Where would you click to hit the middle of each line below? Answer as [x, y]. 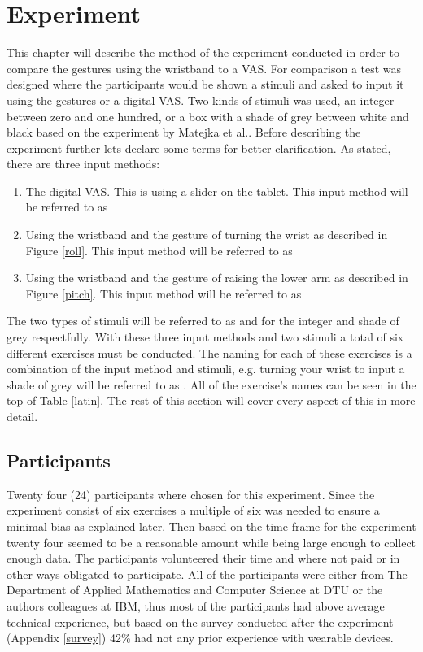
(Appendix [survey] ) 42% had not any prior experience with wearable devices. [200, 638]
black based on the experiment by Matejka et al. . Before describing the [184, 132]
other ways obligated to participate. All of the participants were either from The [207, 574]
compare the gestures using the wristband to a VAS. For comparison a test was [204, 68]
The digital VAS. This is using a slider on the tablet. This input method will [217, 191]
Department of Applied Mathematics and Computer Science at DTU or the [195, 590]
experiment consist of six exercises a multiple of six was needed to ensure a [193, 510]
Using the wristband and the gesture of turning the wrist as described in [207, 235]
